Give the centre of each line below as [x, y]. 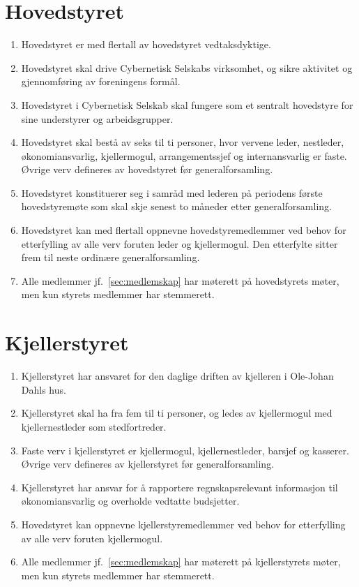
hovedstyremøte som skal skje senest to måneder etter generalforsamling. [176, 206]
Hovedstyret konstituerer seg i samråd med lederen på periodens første [172, 192]
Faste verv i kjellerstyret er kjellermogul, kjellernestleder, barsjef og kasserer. [185, 450]
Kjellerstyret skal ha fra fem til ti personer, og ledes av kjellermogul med [177, 413]
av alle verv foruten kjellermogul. [92, 538]
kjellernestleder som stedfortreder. [94, 426]
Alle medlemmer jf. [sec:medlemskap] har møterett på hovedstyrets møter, [180, 280]
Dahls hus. [44, 389]
